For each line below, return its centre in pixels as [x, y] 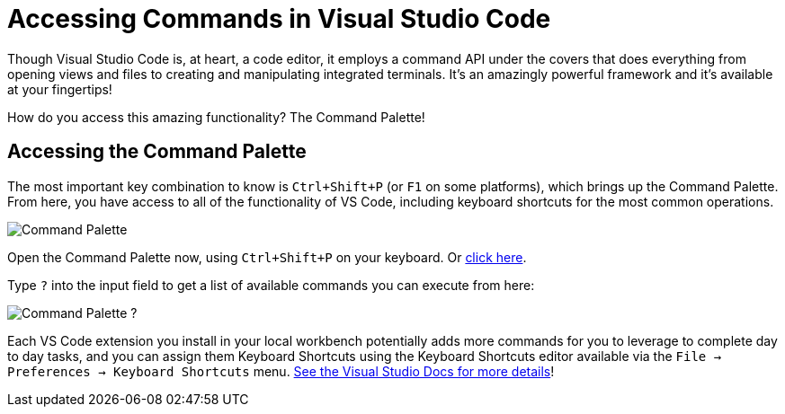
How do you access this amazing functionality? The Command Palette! [216, 117]
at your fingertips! [60, 89]
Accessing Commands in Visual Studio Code [279, 19]
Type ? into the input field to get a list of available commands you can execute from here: [271, 285]
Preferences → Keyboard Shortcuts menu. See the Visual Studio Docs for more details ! [281, 371]
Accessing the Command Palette [157, 152]
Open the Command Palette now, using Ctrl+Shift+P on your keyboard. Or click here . [267, 257]
